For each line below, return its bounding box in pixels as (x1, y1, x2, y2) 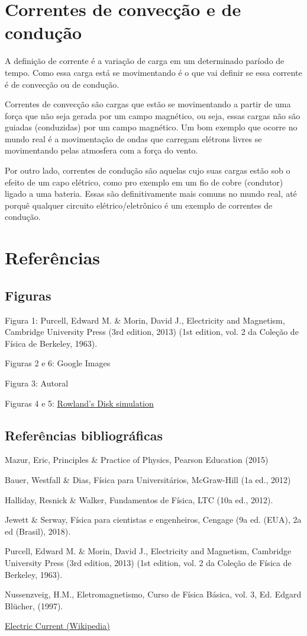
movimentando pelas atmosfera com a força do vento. (5, 144, 198, 156)
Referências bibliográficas (5, 426, 163, 444)
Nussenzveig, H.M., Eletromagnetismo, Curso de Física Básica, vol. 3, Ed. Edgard (5, 588, 302, 600)
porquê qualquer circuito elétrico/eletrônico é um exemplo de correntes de (5, 199, 273, 211)
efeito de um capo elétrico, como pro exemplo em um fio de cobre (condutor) (5, 175, 283, 188)
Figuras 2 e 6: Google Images (5, 357, 111, 369)
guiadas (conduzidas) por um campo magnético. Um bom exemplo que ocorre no (5, 121, 298, 133)
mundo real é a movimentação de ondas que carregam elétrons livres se (5, 132, 262, 145)
